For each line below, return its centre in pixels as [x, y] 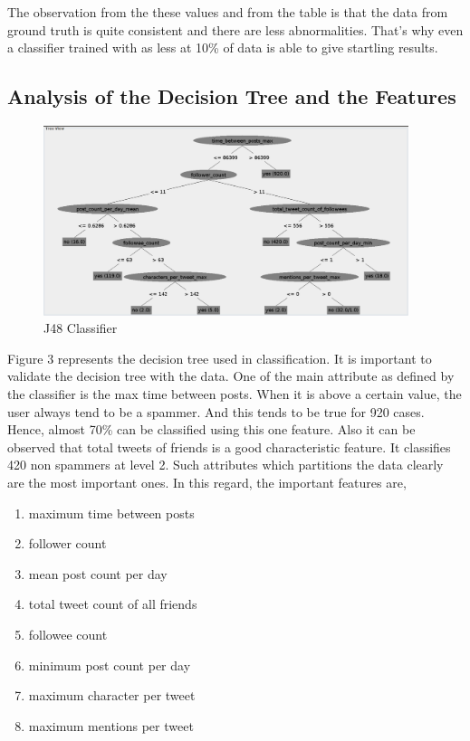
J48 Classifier [81, 328]
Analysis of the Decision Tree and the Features [232, 96]
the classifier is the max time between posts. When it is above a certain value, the [235, 394]
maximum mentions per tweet [111, 725]
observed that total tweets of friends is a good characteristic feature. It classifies [229, 446]
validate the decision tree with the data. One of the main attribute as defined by [231, 376]
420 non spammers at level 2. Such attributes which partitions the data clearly [225, 465]
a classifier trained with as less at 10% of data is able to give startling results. [223, 47]
